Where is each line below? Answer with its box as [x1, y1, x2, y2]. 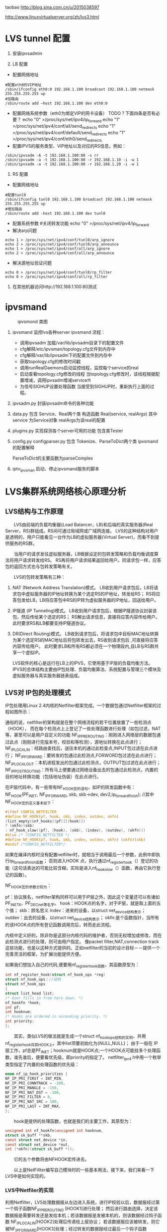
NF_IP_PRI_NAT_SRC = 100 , [5, 1099, 59, 1104]
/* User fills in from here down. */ [5, 995, 83, 1000]
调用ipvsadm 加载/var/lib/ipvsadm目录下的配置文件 [19, 339, 124, 346]
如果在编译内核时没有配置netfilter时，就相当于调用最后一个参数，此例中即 [5, 851, 156, 857]
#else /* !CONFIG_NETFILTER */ [5, 833, 70, 838]
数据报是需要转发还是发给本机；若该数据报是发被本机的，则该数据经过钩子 [5, 1213, 158, 1219]
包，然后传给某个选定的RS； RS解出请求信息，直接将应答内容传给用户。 [12, 614, 160, 620]
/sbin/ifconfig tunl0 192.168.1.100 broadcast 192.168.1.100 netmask [5, 197, 153, 202]
